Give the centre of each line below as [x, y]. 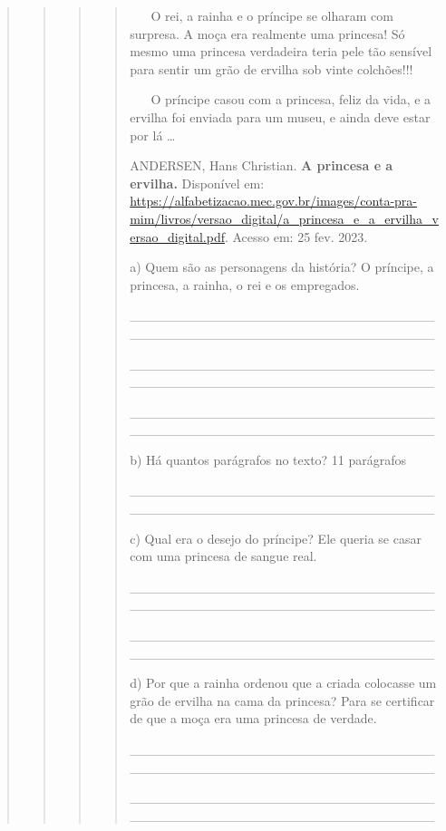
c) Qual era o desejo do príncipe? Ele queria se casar [276, 538]
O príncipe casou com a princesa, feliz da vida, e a [291, 99]
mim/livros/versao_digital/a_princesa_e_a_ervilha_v [284, 218]
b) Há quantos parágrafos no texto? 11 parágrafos [268, 459]
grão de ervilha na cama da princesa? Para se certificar [282, 700]
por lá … [153, 135]
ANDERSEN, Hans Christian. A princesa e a [262, 165]
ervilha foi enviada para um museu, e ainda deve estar [280, 116]
